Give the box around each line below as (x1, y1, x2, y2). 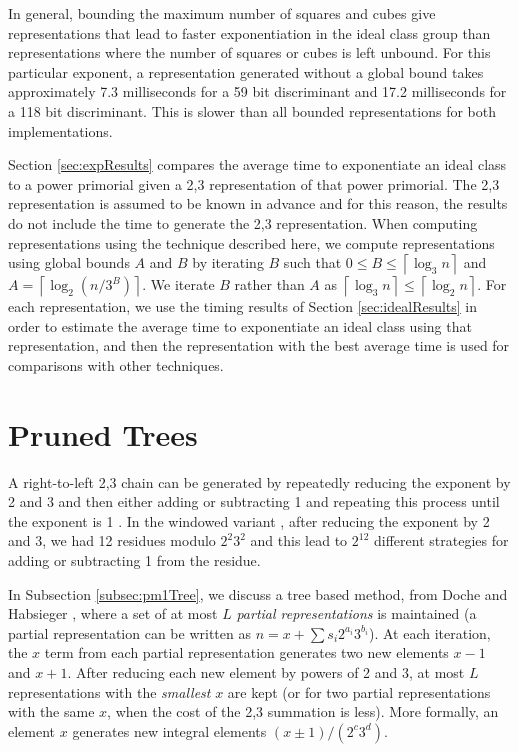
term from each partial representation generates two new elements (44, 642, 449, 663)
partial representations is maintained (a (236, 603, 477, 624)
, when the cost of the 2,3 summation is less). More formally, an (107, 701, 499, 722)
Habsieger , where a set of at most (8, 603, 218, 624)
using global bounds (8, 252, 130, 273)
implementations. (8, 120, 113, 141)
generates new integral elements (72, 720, 267, 741)
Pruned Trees (8, 413, 198, 454)
